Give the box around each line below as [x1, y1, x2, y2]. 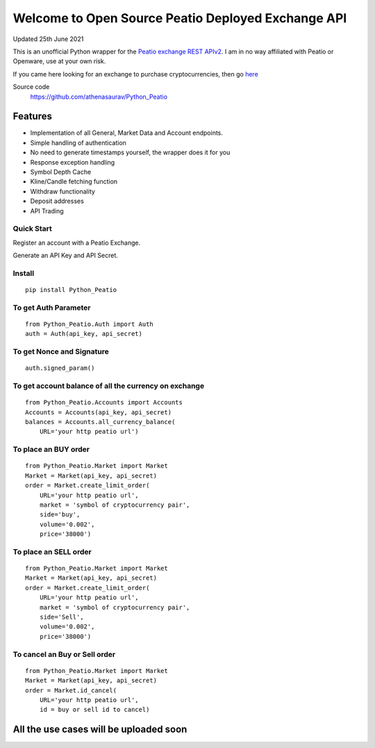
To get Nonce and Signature [12, 347, 109, 357]
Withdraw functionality [30, 187, 95, 195]
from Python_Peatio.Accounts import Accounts [25, 398, 183, 407]
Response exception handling [30, 158, 115, 166]
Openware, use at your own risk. [12, 57, 106, 65]
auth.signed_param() [25, 364, 95, 372]
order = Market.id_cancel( [25, 686, 117, 694]
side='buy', [39, 511, 81, 519]
